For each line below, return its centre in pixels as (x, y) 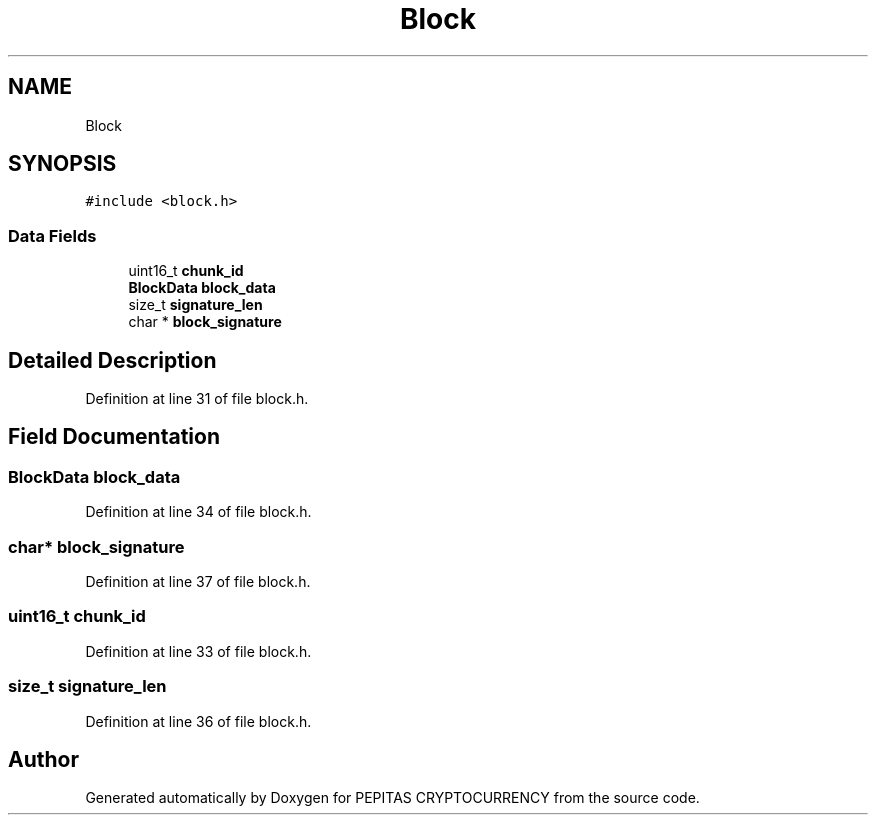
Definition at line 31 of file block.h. (197, 399)
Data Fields (52, 235)
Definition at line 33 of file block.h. (198, 651)
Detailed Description (112, 360)
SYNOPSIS (62, 164)
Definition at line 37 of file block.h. (198, 581)
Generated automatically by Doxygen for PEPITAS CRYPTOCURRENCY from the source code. (392, 798)
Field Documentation (114, 437)
